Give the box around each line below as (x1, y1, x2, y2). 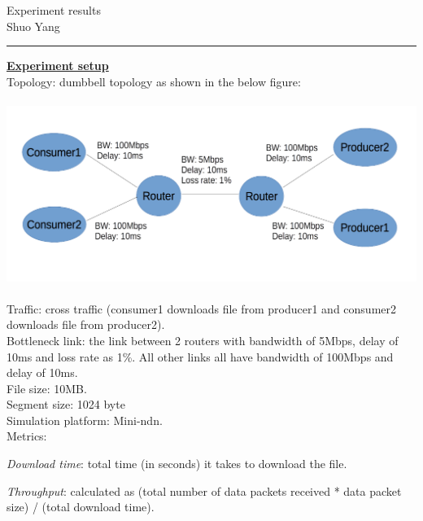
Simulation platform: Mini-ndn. (7, 411, 163, 428)
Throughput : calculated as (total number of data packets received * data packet (7, 482, 402, 499)
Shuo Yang (7, 17, 60, 34)
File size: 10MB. (7, 379, 87, 396)
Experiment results (7, 2, 101, 18)
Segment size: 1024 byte (7, 396, 125, 413)
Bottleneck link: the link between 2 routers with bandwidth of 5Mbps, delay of (7, 331, 399, 348)
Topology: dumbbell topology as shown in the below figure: (7, 72, 301, 90)
